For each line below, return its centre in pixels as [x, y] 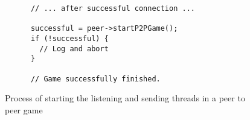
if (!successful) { [69, 38]
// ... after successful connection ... [113, 8]
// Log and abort [74, 49]
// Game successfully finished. [95, 79]
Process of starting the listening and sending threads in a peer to [125, 98]
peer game [24, 109]
